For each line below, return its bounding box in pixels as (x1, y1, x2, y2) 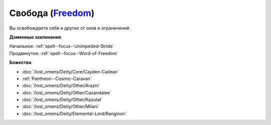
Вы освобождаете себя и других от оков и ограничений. (9, 25, 131, 31)
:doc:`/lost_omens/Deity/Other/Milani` (22, 103, 99, 109)
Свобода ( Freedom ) (9, 7, 95, 18)
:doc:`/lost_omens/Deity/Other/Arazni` (22, 82, 100, 88)
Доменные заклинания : (9, 34, 62, 40)
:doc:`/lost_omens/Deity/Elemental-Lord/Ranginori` (22, 110, 127, 116)
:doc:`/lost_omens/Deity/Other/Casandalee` (22, 89, 111, 95)
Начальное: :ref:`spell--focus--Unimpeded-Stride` (9, 43, 114, 49)
